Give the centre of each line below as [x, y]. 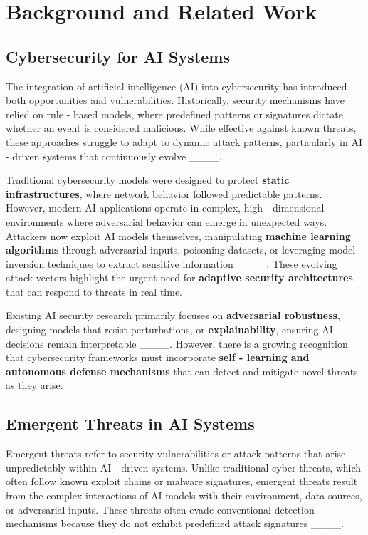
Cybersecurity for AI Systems [118, 56]
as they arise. [35, 385]
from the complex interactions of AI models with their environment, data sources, [184, 495]
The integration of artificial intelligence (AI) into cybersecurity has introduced [177, 86]
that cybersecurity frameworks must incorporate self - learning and [158, 357]
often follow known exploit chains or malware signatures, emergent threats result [182, 481]
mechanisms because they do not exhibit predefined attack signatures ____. [175, 523]
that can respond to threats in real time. [94, 291]
